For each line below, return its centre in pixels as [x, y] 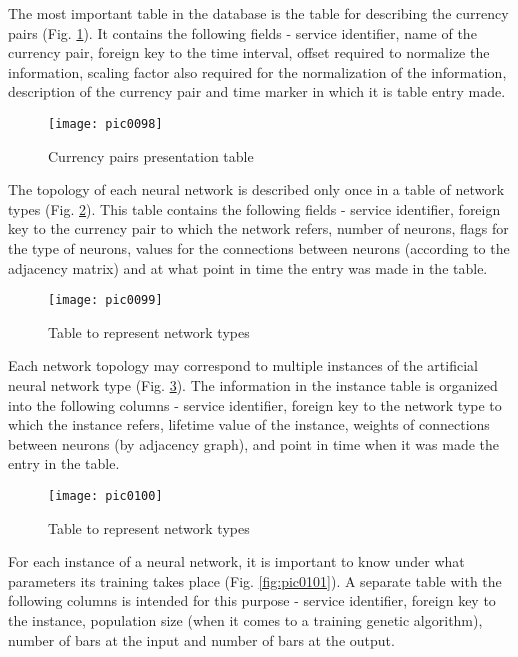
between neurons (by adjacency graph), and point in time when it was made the [254, 443]
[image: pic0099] [105, 300]
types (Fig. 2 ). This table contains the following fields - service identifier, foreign [254, 208]
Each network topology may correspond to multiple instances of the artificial [243, 365]
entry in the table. [64, 463]
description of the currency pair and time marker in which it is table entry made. [257, 91]
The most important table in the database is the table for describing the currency [258, 13]
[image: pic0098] [105, 123]
